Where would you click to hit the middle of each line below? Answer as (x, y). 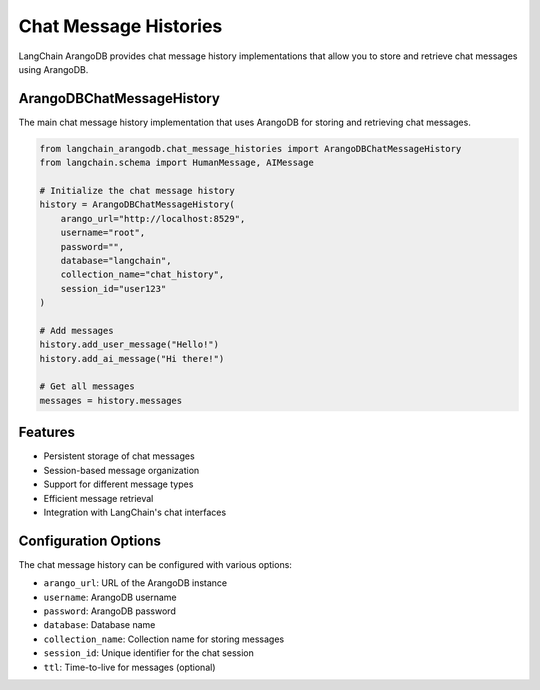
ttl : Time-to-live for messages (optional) (129, 667)
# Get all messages (87, 386)
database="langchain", (116, 260)
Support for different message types (118, 484)
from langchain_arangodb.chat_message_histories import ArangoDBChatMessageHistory (250, 148)
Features (46, 432)
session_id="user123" (113, 288)
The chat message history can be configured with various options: (155, 564)
